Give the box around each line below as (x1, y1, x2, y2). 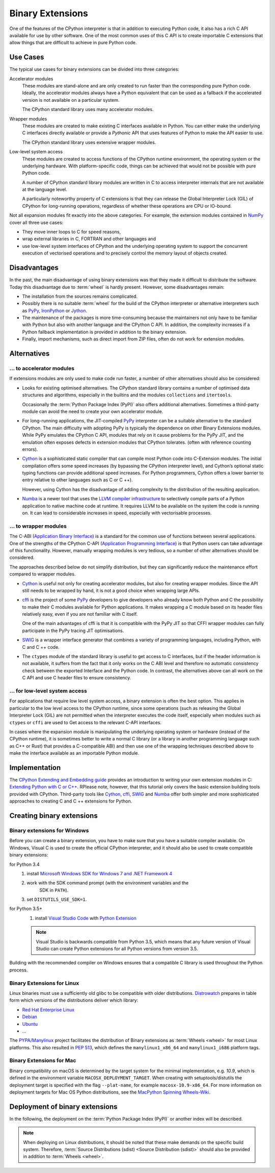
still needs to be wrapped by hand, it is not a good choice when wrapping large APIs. (22, 587, 200, 593)
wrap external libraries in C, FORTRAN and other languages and (22, 236, 156, 242)
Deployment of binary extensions (9, 1102, 118, 1111)
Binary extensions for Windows (9, 827, 89, 834)
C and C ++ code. (22, 644, 60, 650)
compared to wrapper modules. (9, 571, 76, 577)
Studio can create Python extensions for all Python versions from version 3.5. (36, 946, 198, 952)
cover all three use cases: (9, 219, 64, 225)
